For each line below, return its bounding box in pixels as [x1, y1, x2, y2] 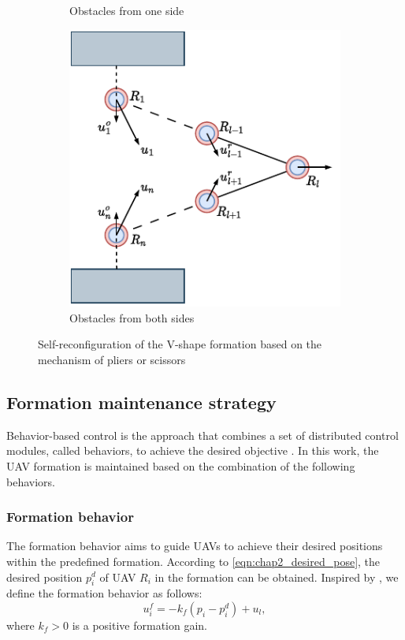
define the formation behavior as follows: [6, 585, 202, 601]
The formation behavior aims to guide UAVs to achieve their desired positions [6, 538, 383, 554]
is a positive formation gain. [72, 616, 208, 633]
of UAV [99, 568, 136, 585]
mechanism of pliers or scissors [38, 351, 186, 367]
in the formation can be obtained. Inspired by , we [154, 568, 399, 585]
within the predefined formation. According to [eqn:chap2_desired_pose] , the [6, 553, 381, 569]
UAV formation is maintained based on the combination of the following [6, 457, 355, 474]
